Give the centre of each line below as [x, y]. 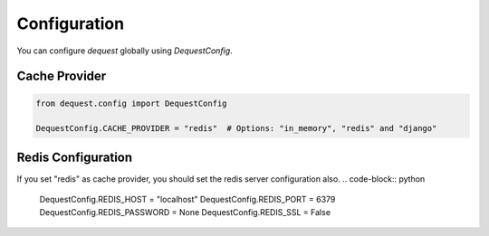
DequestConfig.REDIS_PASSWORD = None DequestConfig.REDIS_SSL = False [185, 212]
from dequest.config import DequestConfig [131, 103]
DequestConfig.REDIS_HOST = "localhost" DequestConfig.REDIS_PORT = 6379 [187, 200]
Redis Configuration [75, 157]
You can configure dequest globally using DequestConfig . [125, 51]
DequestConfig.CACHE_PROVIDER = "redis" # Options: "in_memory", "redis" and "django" [236, 128]
